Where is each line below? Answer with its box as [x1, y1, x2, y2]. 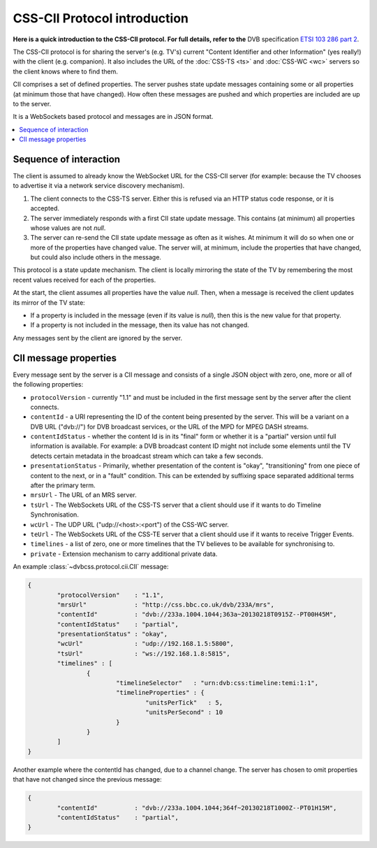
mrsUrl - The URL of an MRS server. [30, 491, 137, 499]
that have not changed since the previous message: [13, 775, 162, 784]
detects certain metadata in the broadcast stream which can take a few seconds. [30, 452, 263, 460]
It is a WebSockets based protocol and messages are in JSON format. [13, 113, 214, 121]
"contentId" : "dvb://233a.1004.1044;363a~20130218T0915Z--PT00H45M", [57, 610, 337, 619]
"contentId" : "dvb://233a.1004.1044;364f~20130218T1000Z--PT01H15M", [57, 804, 337, 812]
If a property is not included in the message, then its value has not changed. [30, 321, 249, 329]
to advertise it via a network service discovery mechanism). [13, 182, 185, 190]
